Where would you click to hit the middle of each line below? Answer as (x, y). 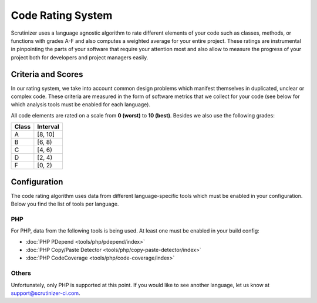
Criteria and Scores (47, 74)
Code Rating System (62, 15)
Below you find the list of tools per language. (65, 204)
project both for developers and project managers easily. (80, 57)
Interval (48, 127)
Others (21, 273)
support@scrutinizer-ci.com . (45, 293)
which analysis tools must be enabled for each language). (81, 105)
